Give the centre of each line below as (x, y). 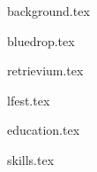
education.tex (44, 130)
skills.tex (31, 159)
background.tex (48, 11)
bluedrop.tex (41, 40)
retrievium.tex (45, 70)
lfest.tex (29, 100)
